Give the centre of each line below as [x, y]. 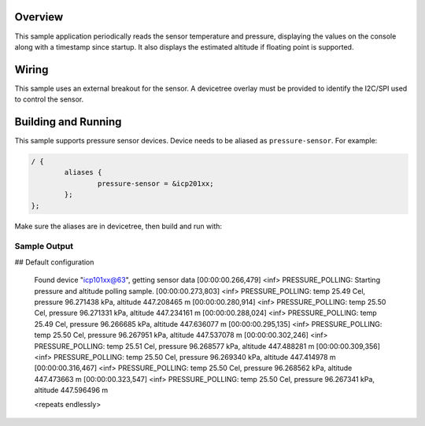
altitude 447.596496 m [71, 391]
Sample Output [44, 246]
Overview [39, 17]
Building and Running [68, 122]
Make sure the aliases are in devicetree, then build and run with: [118, 226]
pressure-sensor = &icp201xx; [155, 183]
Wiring [31, 70]
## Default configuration [54, 262]
